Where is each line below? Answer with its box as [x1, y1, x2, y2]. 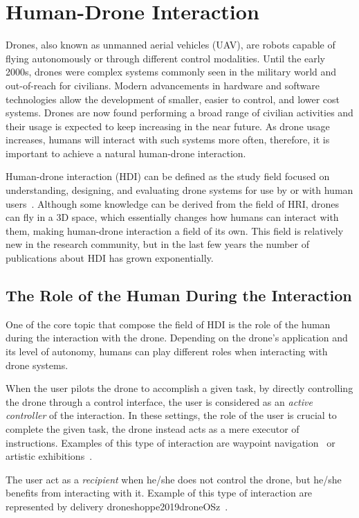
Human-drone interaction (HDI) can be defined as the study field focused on [6, 169, 330, 184]
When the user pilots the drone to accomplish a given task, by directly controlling [6, 381, 353, 395]
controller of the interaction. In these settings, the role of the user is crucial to [6, 408, 337, 422]
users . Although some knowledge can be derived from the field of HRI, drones [6, 196, 340, 211]
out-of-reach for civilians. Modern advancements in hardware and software [6, 78, 320, 92]
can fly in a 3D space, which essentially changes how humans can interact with [6, 210, 339, 224]
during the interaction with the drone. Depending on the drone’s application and [6, 330, 348, 345]
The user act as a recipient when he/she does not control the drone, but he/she [6, 472, 342, 486]
